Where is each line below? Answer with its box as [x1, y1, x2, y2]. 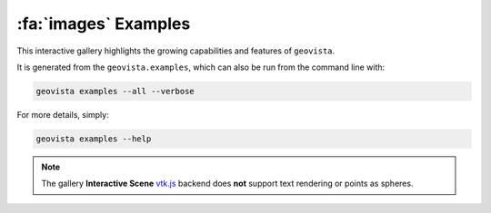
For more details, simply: [16, 109, 109, 120]
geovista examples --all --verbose [35, 86, 195, 96]
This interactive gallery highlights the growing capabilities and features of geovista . [16, 45, 336, 56]
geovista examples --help [35, 133, 152, 144]
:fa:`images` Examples [16, 14, 191, 34]
